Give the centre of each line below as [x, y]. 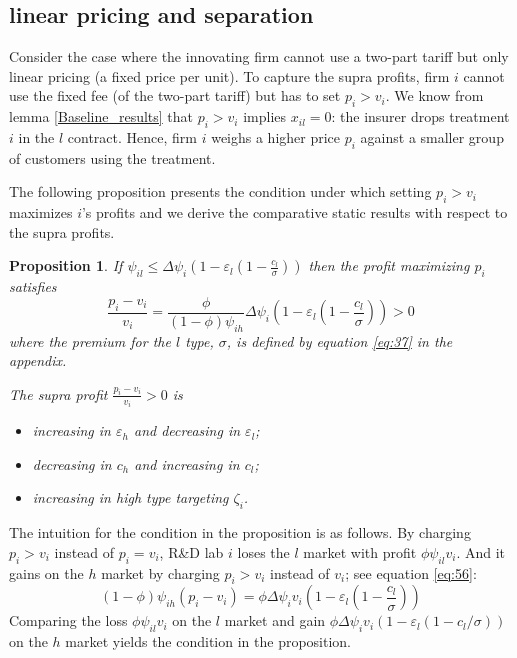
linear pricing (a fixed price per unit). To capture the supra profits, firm [229, 75]
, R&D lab [191, 551]
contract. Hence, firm [132, 136]
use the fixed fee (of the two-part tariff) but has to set [175, 95]
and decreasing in [187, 430]
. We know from [434, 95]
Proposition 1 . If [66, 265]
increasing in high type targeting [130, 497]
